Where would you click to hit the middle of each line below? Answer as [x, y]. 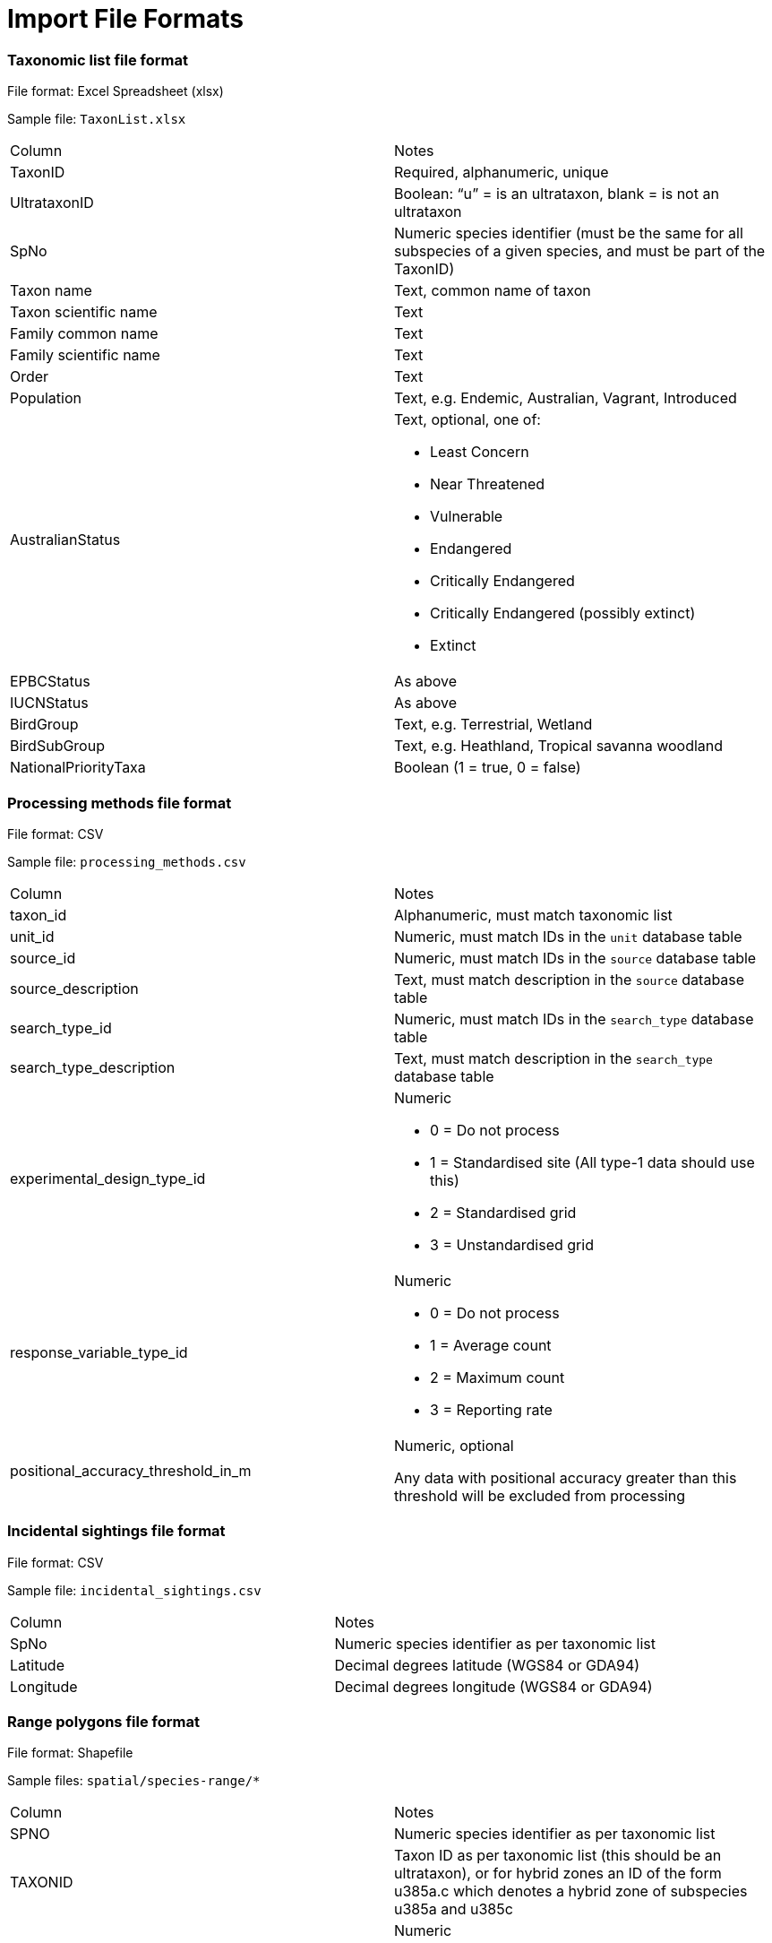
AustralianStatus [65, 540]
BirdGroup [44, 725]
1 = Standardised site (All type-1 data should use [592, 1162]
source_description [74, 988]
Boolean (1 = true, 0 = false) [488, 768]
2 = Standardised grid [503, 1212]
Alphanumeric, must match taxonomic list [533, 915]
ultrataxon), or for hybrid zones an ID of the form [558, 1874]
